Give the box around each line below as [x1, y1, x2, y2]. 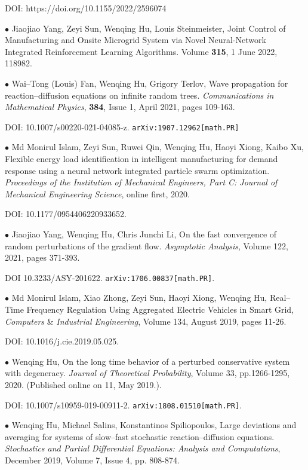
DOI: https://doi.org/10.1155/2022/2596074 [5, 2, 167, 14]
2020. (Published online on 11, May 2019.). [5, 378, 162, 390]
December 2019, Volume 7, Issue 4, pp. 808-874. [5, 454, 180, 466]
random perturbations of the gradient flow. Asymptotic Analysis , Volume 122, [5, 239, 288, 252]
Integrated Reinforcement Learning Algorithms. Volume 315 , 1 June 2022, [5, 45, 278, 57]
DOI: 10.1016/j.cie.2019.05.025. [5, 335, 119, 347]
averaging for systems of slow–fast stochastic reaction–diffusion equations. [5, 430, 275, 442]
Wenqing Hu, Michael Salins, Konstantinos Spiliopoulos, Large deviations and [11, 419, 297, 431]
